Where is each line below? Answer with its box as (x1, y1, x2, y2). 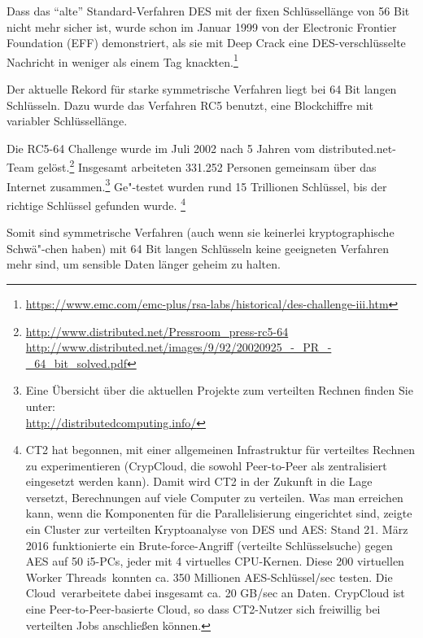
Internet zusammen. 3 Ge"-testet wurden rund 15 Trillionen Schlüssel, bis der (7, 175, 387, 194)
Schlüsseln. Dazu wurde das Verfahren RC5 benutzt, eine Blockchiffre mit (7, 96, 373, 113)
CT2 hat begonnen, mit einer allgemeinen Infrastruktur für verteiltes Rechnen (25, 441, 415, 458)
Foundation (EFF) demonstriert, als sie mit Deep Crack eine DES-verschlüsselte (7, 34, 406, 51)
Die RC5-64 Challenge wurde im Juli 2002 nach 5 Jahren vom (7, 139, 316, 156)
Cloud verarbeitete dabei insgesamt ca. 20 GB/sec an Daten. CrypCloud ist (25, 584, 405, 601)
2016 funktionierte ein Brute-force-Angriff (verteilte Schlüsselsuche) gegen (25, 536, 393, 553)
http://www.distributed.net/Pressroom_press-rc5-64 (25, 322, 289, 339)
